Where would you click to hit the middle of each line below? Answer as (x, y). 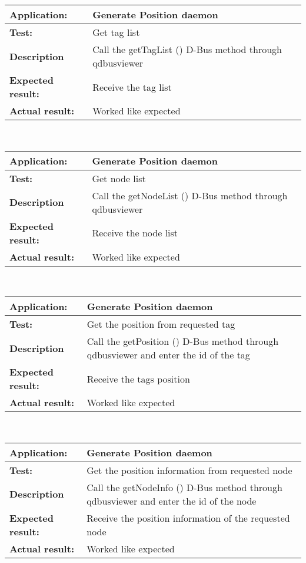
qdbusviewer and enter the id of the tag (168, 355)
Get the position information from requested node (189, 470)
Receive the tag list (132, 87)
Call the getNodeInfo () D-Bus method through (184, 487)
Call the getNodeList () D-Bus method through (190, 195)
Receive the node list (135, 233)
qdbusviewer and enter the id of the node (172, 501)
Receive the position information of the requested (188, 518)
